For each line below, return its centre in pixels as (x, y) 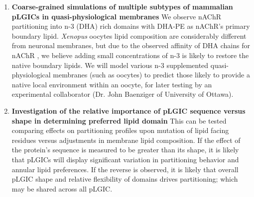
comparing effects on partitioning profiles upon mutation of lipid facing (120, 130)
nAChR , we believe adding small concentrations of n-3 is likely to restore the (130, 55)
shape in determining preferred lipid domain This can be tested (119, 120)
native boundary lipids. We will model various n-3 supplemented (110, 65)
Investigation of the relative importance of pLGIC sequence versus (128, 110)
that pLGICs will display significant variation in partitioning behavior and (125, 159)
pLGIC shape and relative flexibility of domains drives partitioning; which (125, 179)
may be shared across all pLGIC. (62, 188)
